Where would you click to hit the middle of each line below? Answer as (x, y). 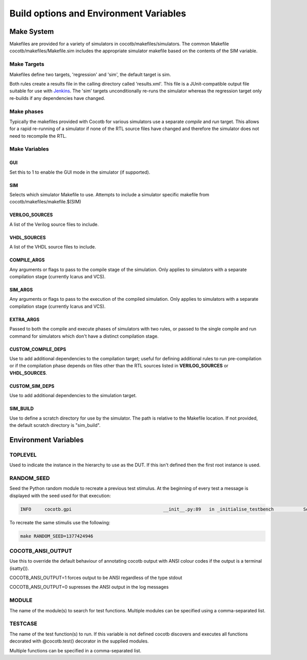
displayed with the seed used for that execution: (60, 496)
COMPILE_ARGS (27, 260)
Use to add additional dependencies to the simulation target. (73, 396)
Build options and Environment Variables (98, 13)
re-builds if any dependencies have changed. (57, 98)
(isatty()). (19, 568)
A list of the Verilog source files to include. (54, 224)
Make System (32, 32)
